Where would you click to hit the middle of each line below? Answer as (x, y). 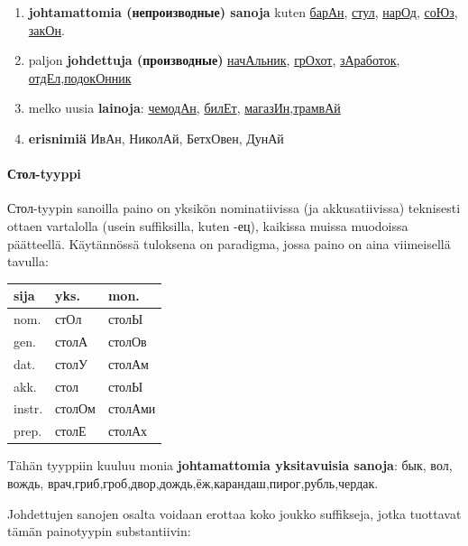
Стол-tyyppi (44, 174)
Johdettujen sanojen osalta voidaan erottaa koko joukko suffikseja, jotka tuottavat (234, 513)
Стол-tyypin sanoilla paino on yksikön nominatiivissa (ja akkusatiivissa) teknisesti (234, 208)
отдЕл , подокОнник (80, 77)
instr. (28, 408)
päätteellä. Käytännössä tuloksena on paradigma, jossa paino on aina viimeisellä (229, 243)
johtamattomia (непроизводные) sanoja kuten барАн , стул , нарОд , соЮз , (243, 12)
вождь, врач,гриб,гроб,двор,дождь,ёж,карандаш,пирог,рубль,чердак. (193, 482)
